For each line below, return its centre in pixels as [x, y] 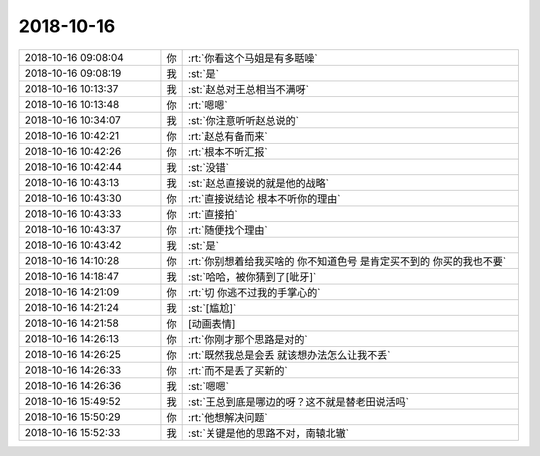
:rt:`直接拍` [213, 214]
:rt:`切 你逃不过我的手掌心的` [254, 292]
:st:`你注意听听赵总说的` [244, 120]
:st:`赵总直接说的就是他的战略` [259, 183]
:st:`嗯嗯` [209, 386]
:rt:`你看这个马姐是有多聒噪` [253, 58]
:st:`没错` [209, 167]
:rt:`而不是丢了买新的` [238, 370]
